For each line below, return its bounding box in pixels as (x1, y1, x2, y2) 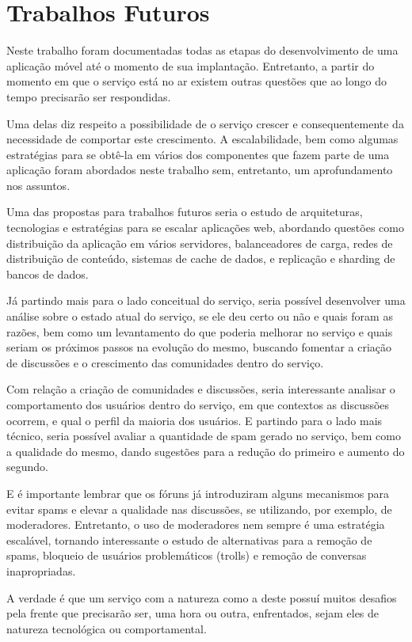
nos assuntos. (6, 177, 71, 193)
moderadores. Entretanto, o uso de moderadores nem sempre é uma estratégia (6, 516, 385, 533)
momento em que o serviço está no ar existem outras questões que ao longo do (6, 73, 387, 89)
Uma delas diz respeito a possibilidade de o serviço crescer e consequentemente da (6, 115, 404, 131)
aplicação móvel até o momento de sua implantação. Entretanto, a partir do (6, 57, 375, 74)
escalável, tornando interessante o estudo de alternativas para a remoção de (6, 531, 372, 548)
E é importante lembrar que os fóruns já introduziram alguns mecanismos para (6, 484, 390, 501)
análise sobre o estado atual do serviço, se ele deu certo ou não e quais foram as (6, 308, 393, 325)
